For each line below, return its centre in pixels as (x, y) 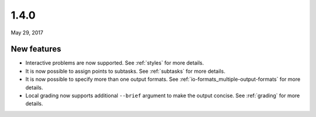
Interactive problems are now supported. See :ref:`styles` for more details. (115, 63)
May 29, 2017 (27, 33)
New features (36, 49)
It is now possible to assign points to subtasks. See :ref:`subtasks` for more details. (125, 71)
